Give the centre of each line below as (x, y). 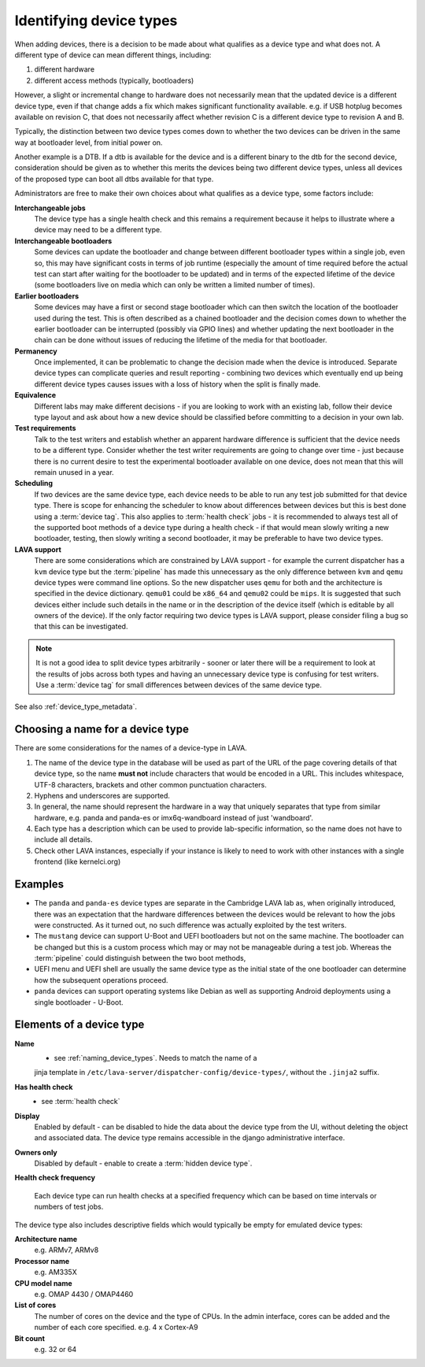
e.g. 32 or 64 (55, 1349)
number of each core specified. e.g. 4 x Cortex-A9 (116, 1328)
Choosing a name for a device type (102, 730)
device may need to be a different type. (98, 230)
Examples (39, 885)
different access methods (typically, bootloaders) (114, 80)
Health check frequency (55, 1178)
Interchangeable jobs (50, 208)
